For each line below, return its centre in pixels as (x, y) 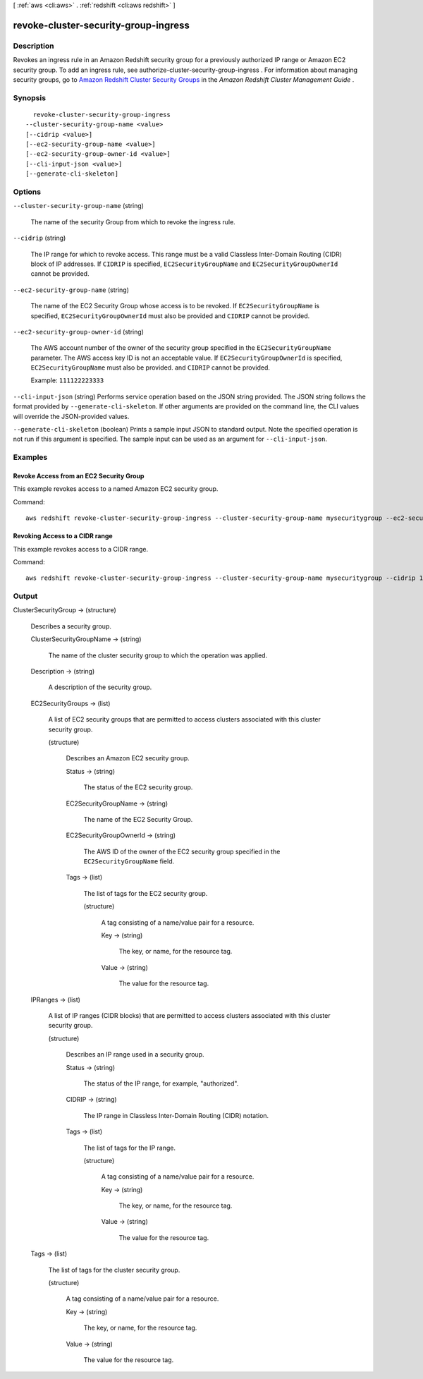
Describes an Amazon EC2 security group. (128, 758)
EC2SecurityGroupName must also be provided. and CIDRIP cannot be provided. (151, 367)
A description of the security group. (100, 687)
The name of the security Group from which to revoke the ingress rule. (133, 221)
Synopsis (29, 97)
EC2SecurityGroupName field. (129, 861)
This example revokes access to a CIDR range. (81, 549)
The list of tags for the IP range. (130, 1148)
